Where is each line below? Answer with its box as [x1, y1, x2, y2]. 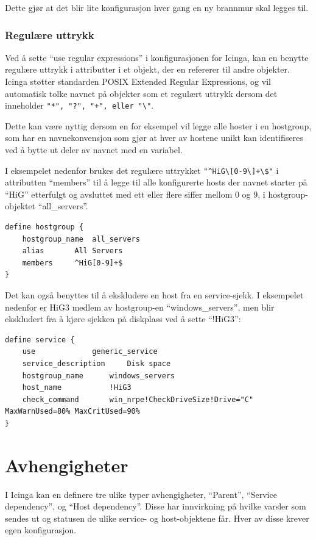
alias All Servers [22, 247, 123, 256]
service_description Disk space [22, 359, 171, 368]
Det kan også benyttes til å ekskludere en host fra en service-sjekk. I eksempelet [5, 289, 304, 301]
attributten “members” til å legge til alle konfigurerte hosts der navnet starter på [5, 176, 307, 189]
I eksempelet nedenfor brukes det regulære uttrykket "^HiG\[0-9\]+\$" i [5, 164, 279, 176]
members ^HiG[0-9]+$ [22, 258, 123, 267]
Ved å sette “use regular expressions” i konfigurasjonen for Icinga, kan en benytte [5, 51, 309, 63]
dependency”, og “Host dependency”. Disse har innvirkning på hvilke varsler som [5, 500, 306, 513]
